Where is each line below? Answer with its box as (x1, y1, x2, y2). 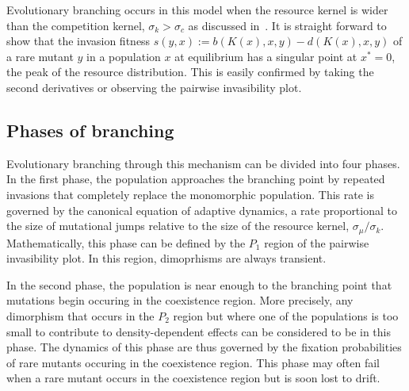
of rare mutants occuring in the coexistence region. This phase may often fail (6, 354, 380, 370)
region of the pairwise (264, 234, 369, 251)
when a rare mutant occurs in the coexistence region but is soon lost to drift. (6, 370, 380, 386)
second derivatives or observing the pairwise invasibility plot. (6, 79, 302, 95)
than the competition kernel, (6, 17, 145, 33)
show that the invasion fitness (6, 33, 151, 49)
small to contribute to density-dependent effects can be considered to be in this (6, 323, 391, 339)
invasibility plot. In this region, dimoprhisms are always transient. (6, 250, 327, 266)
